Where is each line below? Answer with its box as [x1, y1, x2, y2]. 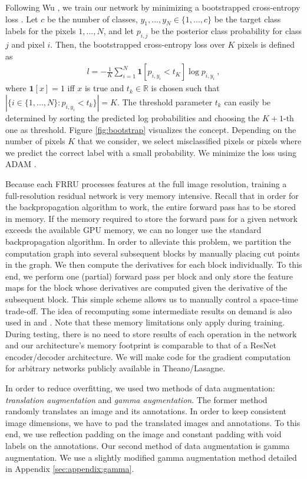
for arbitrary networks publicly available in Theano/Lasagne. [5, 362, 226, 374]
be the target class [214, 12, 281, 25]
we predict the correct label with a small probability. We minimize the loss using [5, 146, 296, 158]
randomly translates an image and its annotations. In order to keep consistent [5, 405, 287, 417]
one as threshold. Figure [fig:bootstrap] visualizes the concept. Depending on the [5, 123, 296, 135]
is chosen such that [151, 82, 220, 94]
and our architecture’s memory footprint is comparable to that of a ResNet [5, 339, 276, 351]
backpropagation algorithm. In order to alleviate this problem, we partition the [5, 235, 291, 247]
